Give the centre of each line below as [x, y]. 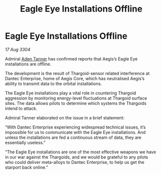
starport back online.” [27, 167]
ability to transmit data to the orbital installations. [54, 84]
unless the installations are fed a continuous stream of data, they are [73, 137]
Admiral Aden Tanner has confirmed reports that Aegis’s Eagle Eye [71, 58]
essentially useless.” [25, 142]
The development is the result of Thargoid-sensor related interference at [77, 73]
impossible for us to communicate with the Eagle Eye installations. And [75, 132]
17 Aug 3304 [18, 49]
